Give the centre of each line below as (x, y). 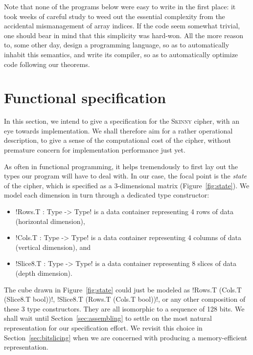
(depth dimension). (44, 273)
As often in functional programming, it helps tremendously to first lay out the (121, 166)
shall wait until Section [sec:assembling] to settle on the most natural (108, 318)
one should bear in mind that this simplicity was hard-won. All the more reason (124, 35)
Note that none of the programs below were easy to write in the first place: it (120, 6)
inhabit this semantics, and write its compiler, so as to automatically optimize (121, 54)
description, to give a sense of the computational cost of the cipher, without (117, 140)
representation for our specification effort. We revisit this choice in (103, 327)
